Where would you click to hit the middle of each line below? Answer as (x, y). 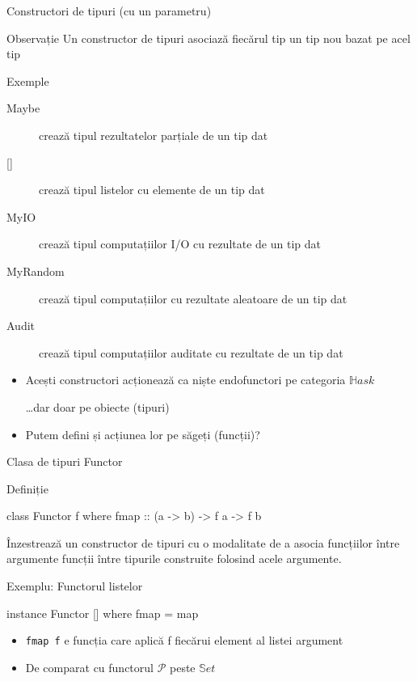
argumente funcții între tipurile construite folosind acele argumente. (174, 558)
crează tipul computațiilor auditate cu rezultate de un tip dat (191, 352)
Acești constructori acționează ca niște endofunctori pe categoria (185, 380)
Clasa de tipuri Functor (65, 461)
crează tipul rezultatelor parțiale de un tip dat (154, 135)
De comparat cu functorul (89, 667)
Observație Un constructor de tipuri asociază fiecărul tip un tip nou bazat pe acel (208, 38)
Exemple (28, 80)
